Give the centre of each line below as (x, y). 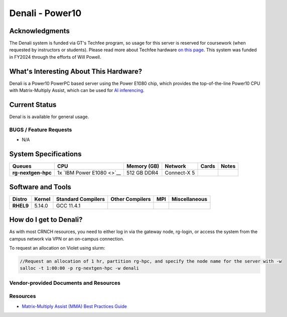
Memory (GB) (143, 166)
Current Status (33, 105)
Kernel (42, 199)
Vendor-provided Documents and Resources (65, 283)
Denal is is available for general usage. (49, 117)
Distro (20, 199)
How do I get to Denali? (46, 220)
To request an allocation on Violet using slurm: (57, 248)
